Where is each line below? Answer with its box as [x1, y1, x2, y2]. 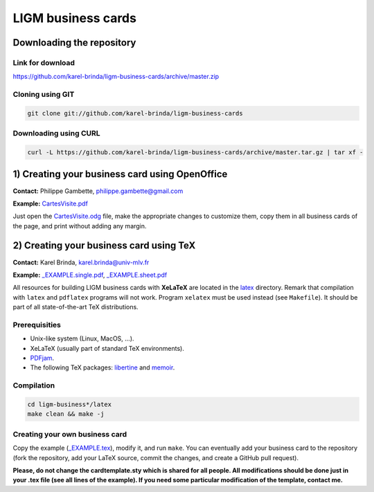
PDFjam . [30, 354, 55, 363]
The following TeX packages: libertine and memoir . [30, 363, 175, 372]
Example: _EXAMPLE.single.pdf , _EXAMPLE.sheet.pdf [12, 271, 168, 279]
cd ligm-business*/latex [27, 401, 112, 408]
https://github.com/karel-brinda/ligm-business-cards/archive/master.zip [12, 73, 220, 81]
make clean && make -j [27, 410, 105, 418]
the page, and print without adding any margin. [12, 221, 147, 230]
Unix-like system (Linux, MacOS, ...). [30, 334, 134, 343]
